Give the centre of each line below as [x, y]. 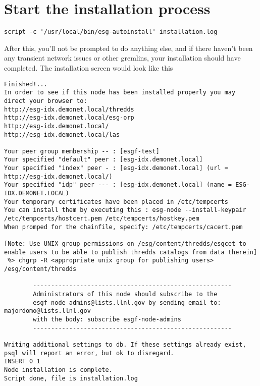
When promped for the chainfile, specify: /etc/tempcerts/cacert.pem [123, 227]
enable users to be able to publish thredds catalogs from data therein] [131, 252]
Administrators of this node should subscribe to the [125, 294]
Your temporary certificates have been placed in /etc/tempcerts [116, 202]
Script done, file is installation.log [71, 378]
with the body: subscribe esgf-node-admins [107, 319]
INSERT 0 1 [22, 362]
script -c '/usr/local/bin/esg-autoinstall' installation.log [111, 32]
